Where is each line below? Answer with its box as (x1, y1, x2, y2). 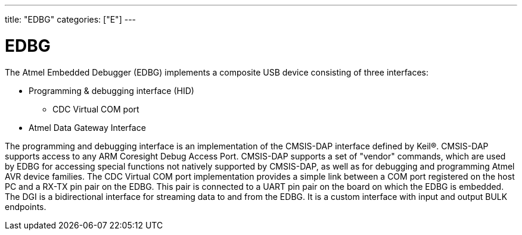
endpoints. (5, 201, 46, 212)
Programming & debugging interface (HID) (29, 85, 194, 96)
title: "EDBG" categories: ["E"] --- (5, 14, 136, 24)
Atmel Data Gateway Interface (29, 122, 146, 133)
